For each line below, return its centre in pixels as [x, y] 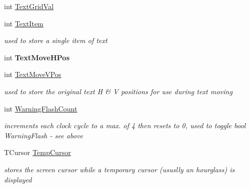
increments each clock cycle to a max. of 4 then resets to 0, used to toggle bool [125, 125]
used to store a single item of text [56, 40]
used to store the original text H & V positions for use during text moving [118, 91]
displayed [18, 179]
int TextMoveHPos [37, 57]
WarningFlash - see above [44, 135]
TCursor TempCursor [38, 152]
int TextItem [24, 23]
